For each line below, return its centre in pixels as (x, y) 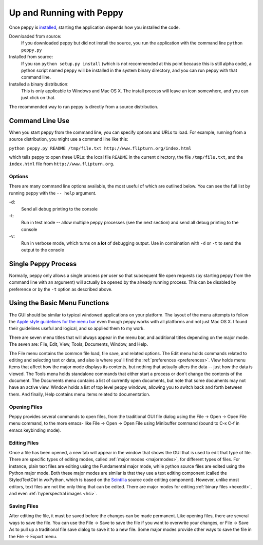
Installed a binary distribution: (39, 84)
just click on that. (38, 98)
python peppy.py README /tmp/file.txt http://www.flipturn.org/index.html (100, 148)
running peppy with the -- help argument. (53, 193)
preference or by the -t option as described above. (61, 289)
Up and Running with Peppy (66, 13)
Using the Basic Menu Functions (59, 303)
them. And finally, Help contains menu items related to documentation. (80, 394)
